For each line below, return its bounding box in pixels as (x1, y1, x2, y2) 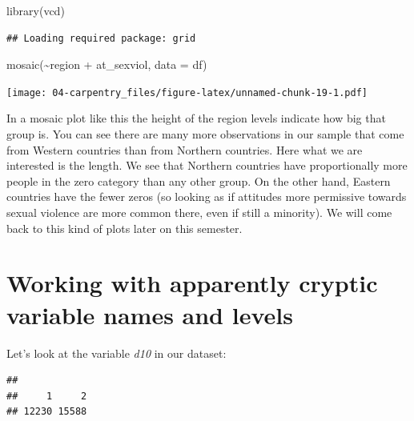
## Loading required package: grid (6, 32, 196, 44)
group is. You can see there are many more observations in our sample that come (6, 126, 404, 142)
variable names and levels (6, 298, 293, 331)
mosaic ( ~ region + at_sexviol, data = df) (6, 56, 207, 73)
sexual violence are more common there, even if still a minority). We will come (6, 204, 392, 220)
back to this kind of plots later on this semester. (6, 219, 243, 236)
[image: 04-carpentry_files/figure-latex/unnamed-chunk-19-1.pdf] (6, 86, 368, 98)
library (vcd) (6, 2, 65, 18)
